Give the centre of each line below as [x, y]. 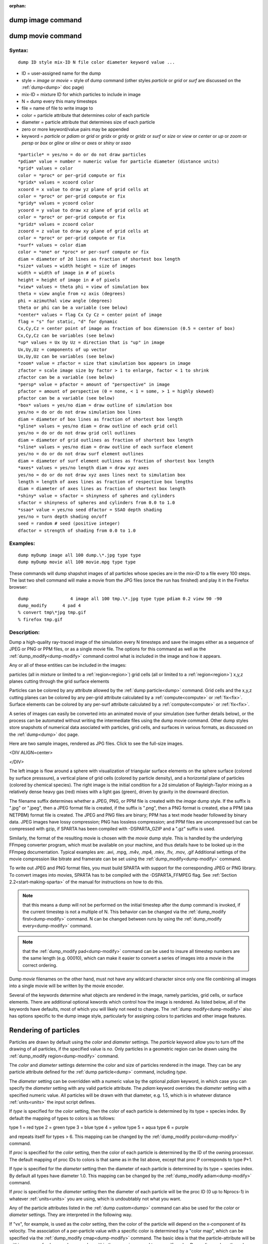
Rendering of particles [45, 1030]
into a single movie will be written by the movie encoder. [67, 986]
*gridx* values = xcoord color [56, 182]
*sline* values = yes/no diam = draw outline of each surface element [106, 447]
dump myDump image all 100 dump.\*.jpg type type [80, 555]
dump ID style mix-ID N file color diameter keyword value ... [97, 62]
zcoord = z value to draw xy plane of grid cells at [83, 231]
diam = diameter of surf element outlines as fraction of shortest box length [116, 461]
